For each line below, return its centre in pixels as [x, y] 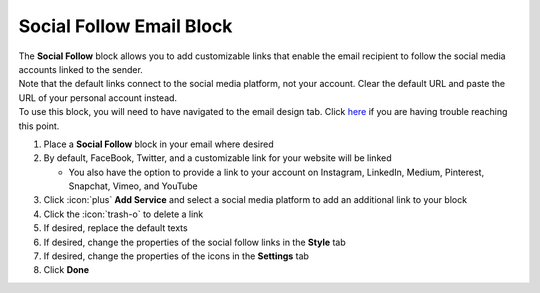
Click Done [66, 270]
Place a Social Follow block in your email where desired [158, 144]
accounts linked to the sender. [81, 69]
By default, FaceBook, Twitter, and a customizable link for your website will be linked [217, 158]
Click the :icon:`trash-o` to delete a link [123, 214]
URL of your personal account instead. [98, 97]
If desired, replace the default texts [116, 228]
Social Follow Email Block [125, 26]
